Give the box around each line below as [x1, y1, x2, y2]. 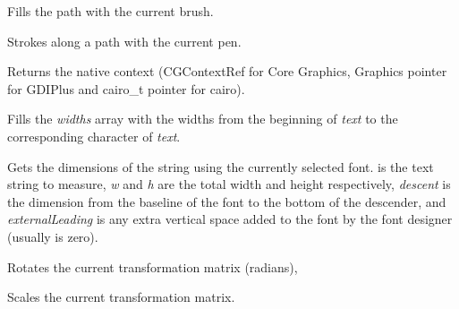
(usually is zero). [7, 227, 98, 245]
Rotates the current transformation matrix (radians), [7, 257, 298, 276]
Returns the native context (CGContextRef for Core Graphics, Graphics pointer [7, 62, 447, 81]
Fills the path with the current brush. [7, 2, 214, 20]
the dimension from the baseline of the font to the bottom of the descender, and [7, 192, 446, 210]
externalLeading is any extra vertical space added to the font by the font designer [7, 210, 453, 228]
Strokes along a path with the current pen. [7, 31, 242, 50]
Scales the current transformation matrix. [7, 288, 235, 306]
